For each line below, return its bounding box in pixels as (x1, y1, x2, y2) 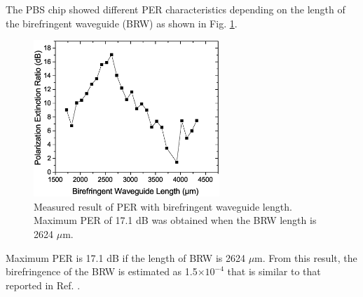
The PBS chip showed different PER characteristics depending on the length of (6, 2, 345, 16)
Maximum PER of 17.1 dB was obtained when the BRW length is (34, 213, 317, 227)
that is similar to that (227, 264, 321, 279)
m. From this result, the (254, 250, 357, 265)
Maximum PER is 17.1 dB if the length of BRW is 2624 (6, 250, 245, 265)
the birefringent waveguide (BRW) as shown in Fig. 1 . (6, 15, 238, 30)
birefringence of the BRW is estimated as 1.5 (6, 264, 198, 279)
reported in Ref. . (6, 277, 81, 292)
